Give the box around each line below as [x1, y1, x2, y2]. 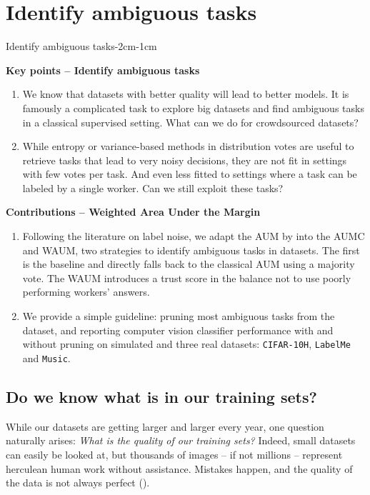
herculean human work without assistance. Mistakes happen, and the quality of [6, 461, 353, 476]
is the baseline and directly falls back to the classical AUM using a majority [22, 256, 355, 271]
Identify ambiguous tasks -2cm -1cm [6, 39, 157, 54]
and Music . [22, 350, 71, 365]
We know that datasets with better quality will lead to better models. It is [22, 86, 349, 101]
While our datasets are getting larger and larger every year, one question [6, 419, 324, 434]
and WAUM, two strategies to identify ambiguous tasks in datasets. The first [22, 242, 360, 257]
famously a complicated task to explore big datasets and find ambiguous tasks [22, 100, 364, 115]
